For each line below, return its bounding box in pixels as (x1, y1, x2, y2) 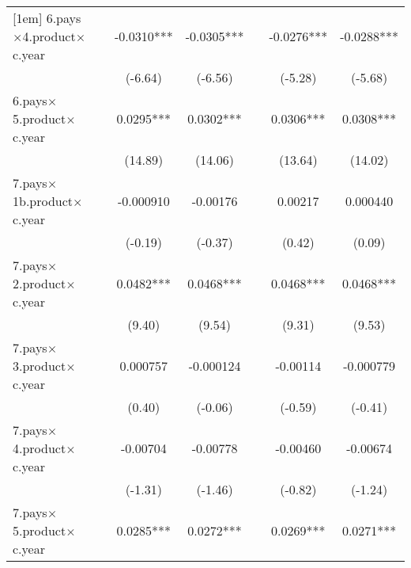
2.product (13, 274, 66, 292)
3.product (13, 356, 66, 375)
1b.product (13, 192, 74, 210)
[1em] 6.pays (13, 9, 81, 27)
